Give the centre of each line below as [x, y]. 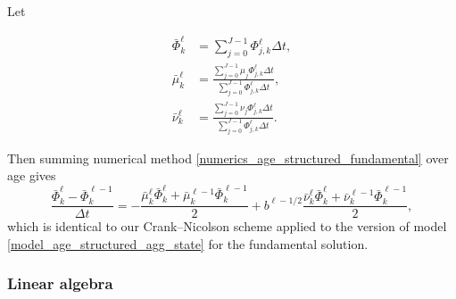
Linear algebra [60, 283]
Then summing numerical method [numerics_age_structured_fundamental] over [228, 158]
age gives [32, 175]
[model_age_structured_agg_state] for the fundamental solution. [188, 243]
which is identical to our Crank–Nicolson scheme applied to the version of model [227, 226]
